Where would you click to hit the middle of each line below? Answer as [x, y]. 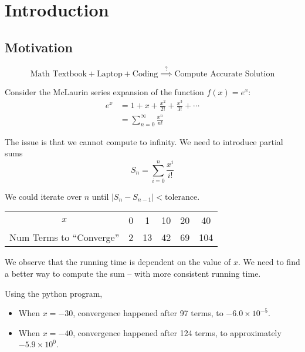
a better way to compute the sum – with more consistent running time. [133, 274]
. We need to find [269, 262]
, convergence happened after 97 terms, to [148, 313]
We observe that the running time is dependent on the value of [118, 262]
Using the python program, [54, 293]
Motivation [39, 47]
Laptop [109, 74]
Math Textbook [58, 74]
